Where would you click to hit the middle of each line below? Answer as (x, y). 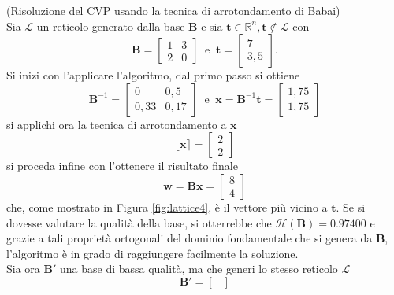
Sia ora (23, 269)
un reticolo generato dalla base (111, 26)
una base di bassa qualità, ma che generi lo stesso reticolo (199, 269)
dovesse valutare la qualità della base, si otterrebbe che (139, 222)
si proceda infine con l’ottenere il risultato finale (122, 166)
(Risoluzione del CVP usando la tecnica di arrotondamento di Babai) (173, 10)
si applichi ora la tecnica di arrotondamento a (117, 124)
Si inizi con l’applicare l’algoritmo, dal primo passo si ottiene (153, 75)
